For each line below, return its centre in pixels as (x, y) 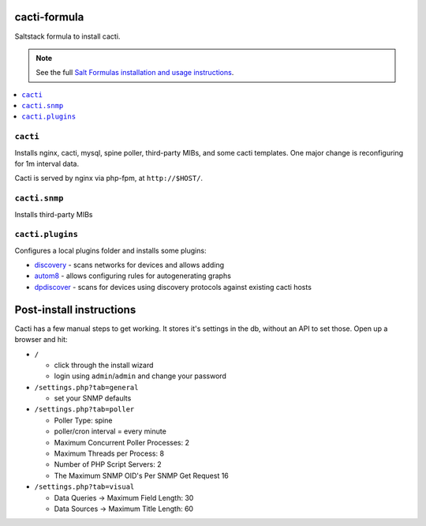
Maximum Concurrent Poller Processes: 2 (121, 442)
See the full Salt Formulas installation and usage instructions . (135, 73)
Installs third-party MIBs (54, 214)
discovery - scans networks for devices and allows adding (129, 265)
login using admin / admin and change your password (140, 376)
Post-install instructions (75, 309)
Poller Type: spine (83, 420)
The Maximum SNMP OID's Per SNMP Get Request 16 (141, 475)
